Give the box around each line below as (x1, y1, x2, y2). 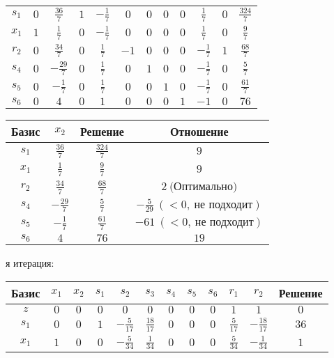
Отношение (169, 123, 229, 140)
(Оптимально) (169, 180, 238, 192)
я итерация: (6, 256, 54, 270)
